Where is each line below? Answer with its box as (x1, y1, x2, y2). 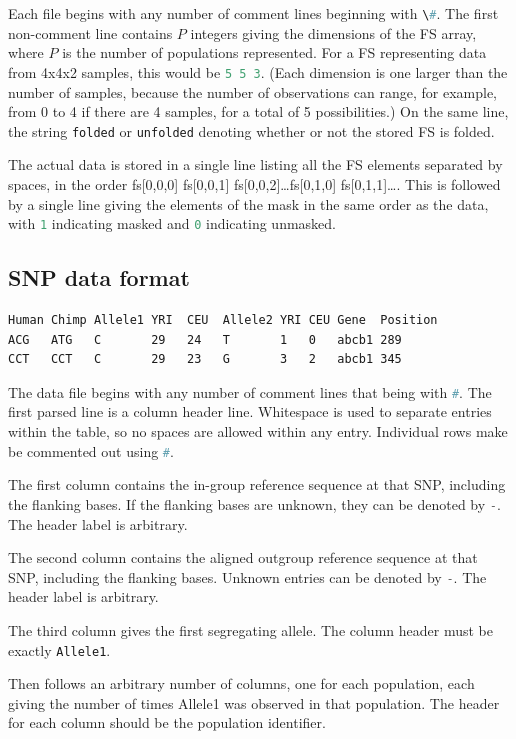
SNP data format (8, 262, 190, 293)
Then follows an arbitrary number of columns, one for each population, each (8, 673, 475, 694)
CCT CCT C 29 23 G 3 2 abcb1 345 (8, 352, 402, 367)
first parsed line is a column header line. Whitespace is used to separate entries (8, 401, 492, 422)
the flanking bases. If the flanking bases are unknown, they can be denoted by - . (8, 493, 501, 514)
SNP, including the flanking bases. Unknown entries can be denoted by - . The (8, 566, 487, 587)
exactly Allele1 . (8, 639, 111, 660)
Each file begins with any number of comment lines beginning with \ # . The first (8, 3, 499, 23)
